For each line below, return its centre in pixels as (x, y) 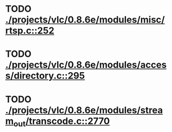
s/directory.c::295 (45, 76)
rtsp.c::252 (30, 31)
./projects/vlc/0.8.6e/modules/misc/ (85, 20)
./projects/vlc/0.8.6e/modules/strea (84, 110)
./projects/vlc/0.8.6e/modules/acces (86, 65)
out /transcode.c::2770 (62, 122)
